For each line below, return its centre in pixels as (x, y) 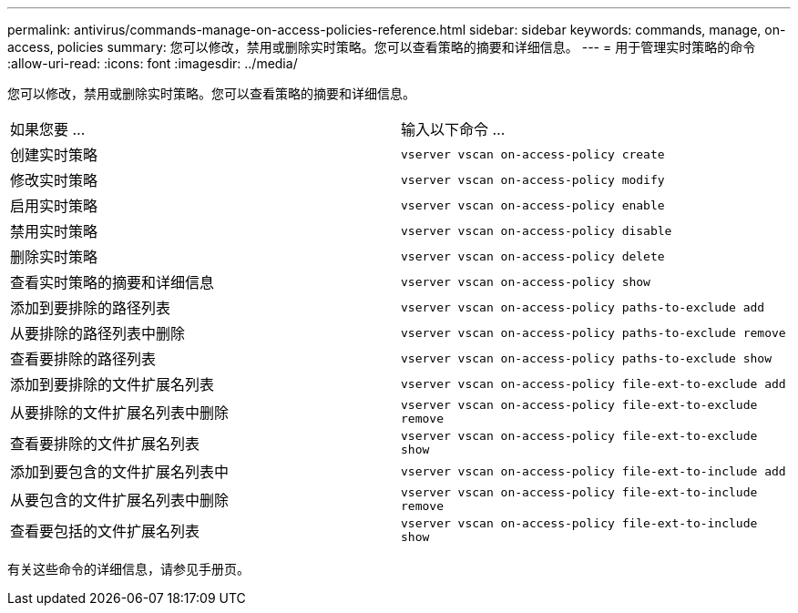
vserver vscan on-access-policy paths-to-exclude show (586, 358)
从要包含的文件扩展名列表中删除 (120, 500)
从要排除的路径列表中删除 (98, 333)
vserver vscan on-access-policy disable (537, 230)
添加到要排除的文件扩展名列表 (113, 384)
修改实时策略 (54, 180)
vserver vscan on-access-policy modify (533, 179)
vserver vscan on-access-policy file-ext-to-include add (593, 471)
